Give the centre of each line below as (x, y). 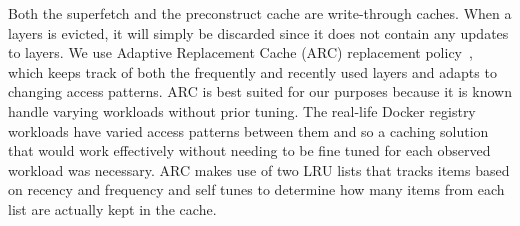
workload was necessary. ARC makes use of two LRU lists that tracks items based (259, 169)
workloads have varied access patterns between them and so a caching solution (248, 130)
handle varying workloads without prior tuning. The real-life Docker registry (242, 110)
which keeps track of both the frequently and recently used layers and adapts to (252, 71)
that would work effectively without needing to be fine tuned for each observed (249, 150)
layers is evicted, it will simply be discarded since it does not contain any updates (258, 32)
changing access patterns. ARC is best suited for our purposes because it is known (260, 91)
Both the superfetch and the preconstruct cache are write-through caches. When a (260, 13)
